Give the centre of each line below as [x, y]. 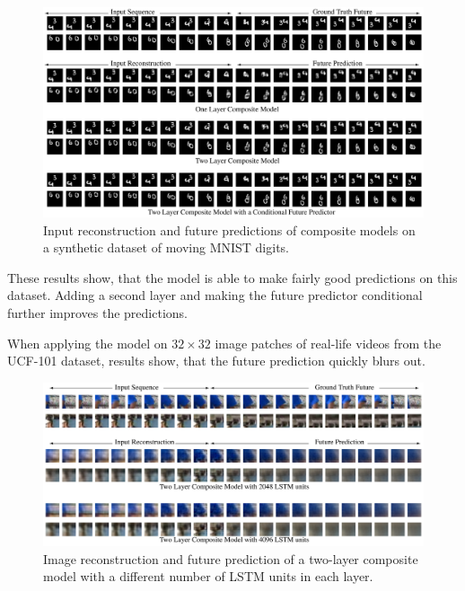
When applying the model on [88, 343]
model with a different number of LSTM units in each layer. [208, 576]
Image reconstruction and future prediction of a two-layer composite [231, 558]
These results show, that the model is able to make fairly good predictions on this [232, 277]
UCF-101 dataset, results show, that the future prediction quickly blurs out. [216, 361]
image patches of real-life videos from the [328, 343]
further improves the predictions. [97, 312]
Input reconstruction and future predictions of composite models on [229, 229]
